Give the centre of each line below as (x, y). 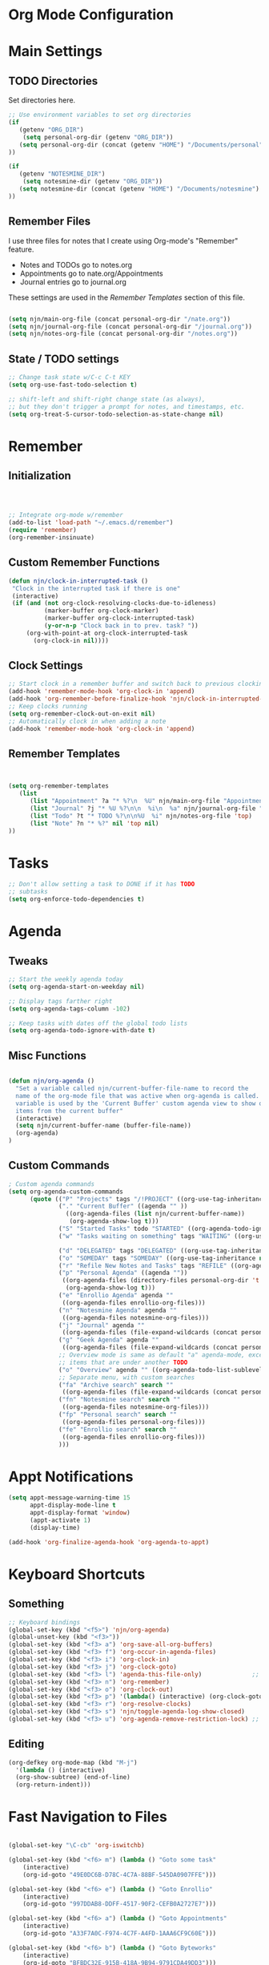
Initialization (40, 476)
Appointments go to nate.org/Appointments (91, 273)
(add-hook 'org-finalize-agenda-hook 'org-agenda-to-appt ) (109, 1542)
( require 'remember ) (43, 531)
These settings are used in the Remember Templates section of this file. (127, 297)
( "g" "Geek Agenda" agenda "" (109, 1340)
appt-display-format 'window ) (80, 1513)
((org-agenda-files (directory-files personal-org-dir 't (161, 1281)
